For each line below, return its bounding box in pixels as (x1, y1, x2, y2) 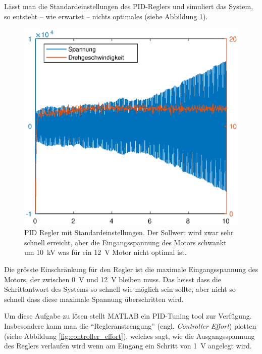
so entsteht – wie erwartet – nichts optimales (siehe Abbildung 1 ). (4, 11, 208, 21)
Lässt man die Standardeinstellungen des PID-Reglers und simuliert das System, (4, 1, 253, 11)
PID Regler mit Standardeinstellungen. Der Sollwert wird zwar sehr (24, 227, 234, 238)
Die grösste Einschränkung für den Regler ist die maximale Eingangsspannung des (4, 264, 258, 275)
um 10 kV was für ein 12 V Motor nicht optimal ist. (24, 247, 187, 257)
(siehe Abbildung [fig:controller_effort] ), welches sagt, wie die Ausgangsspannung (4, 330, 255, 341)
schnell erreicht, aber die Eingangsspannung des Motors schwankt (24, 237, 227, 247)
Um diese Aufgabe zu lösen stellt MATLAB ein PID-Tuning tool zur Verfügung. (4, 311, 252, 321)
